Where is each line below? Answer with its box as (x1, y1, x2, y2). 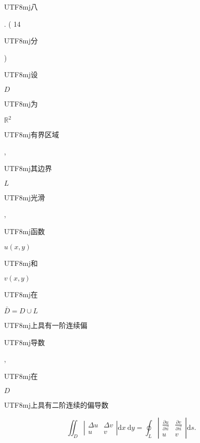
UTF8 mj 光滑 (4, 192, 45, 202)
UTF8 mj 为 (4, 98, 38, 108)
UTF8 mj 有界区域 (4, 129, 59, 140)
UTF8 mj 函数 (4, 226, 45, 237)
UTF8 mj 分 (4, 35, 38, 46)
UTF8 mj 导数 (4, 337, 45, 347)
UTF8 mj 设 (4, 69, 38, 80)
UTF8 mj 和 (4, 257, 38, 268)
